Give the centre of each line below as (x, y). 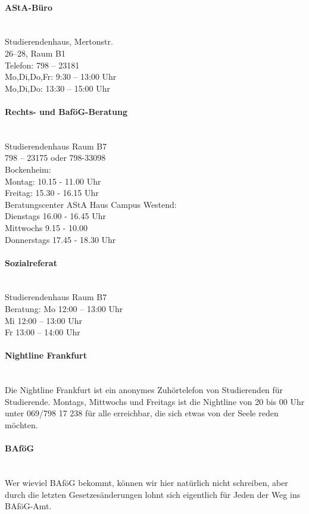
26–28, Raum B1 (35, 53)
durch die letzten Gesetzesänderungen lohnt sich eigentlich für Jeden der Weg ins (153, 494)
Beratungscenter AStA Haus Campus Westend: (91, 204)
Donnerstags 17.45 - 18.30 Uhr (60, 239)
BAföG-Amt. (28, 506)
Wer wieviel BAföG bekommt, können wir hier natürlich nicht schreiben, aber (146, 483)
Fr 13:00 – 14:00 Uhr (43, 332)
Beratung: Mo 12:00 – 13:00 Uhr (64, 309)
